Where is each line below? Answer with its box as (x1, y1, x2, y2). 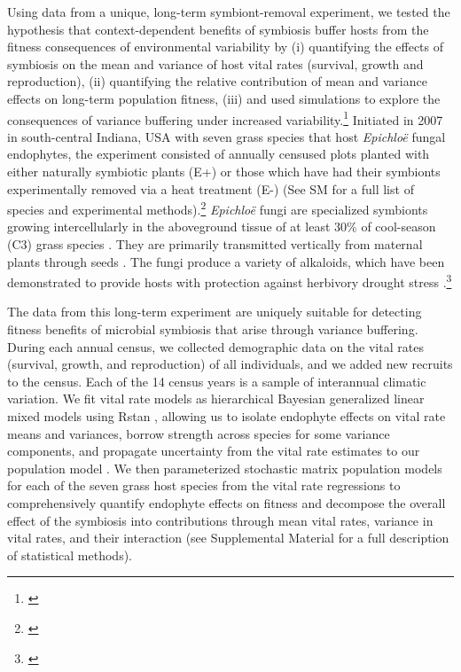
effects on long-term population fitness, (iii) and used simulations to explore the (7, 89, 441, 107)
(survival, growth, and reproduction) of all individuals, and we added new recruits (7, 355, 453, 373)
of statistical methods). (7, 545, 133, 564)
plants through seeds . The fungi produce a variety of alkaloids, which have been (7, 252, 445, 270)
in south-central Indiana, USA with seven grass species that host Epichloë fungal (7, 127, 446, 145)
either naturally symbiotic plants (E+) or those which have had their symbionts (7, 162, 441, 180)
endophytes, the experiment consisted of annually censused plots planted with (7, 145, 430, 163)
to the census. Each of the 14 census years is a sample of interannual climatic (7, 371, 426, 390)
